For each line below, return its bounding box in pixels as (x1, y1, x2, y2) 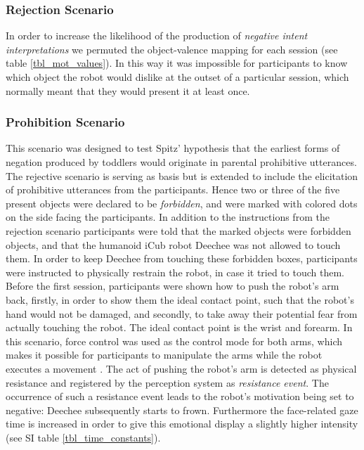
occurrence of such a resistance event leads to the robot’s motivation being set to (6, 389, 354, 404)
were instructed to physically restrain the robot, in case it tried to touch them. (6, 264, 344, 279)
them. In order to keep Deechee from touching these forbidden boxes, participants (6, 251, 358, 266)
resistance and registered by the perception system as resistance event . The (6, 375, 329, 390)
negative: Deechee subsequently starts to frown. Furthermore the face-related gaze (6, 402, 358, 417)
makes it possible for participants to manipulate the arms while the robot (6, 347, 323, 362)
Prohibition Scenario (6, 113, 125, 131)
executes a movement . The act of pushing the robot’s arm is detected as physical (6, 361, 357, 375)
